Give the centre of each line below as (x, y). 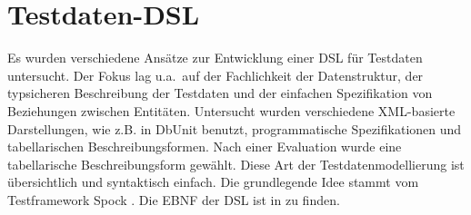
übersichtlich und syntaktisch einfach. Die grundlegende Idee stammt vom (213, 182)
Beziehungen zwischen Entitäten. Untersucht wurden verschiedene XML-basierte (231, 110)
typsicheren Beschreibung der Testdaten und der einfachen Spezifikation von (220, 93)
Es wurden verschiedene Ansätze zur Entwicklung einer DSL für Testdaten (215, 58)
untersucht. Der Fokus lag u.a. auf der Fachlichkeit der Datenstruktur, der (215, 75)
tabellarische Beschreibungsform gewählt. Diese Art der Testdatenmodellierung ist (236, 164)
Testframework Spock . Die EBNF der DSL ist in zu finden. (174, 199)
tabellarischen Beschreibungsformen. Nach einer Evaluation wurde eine (205, 147)
